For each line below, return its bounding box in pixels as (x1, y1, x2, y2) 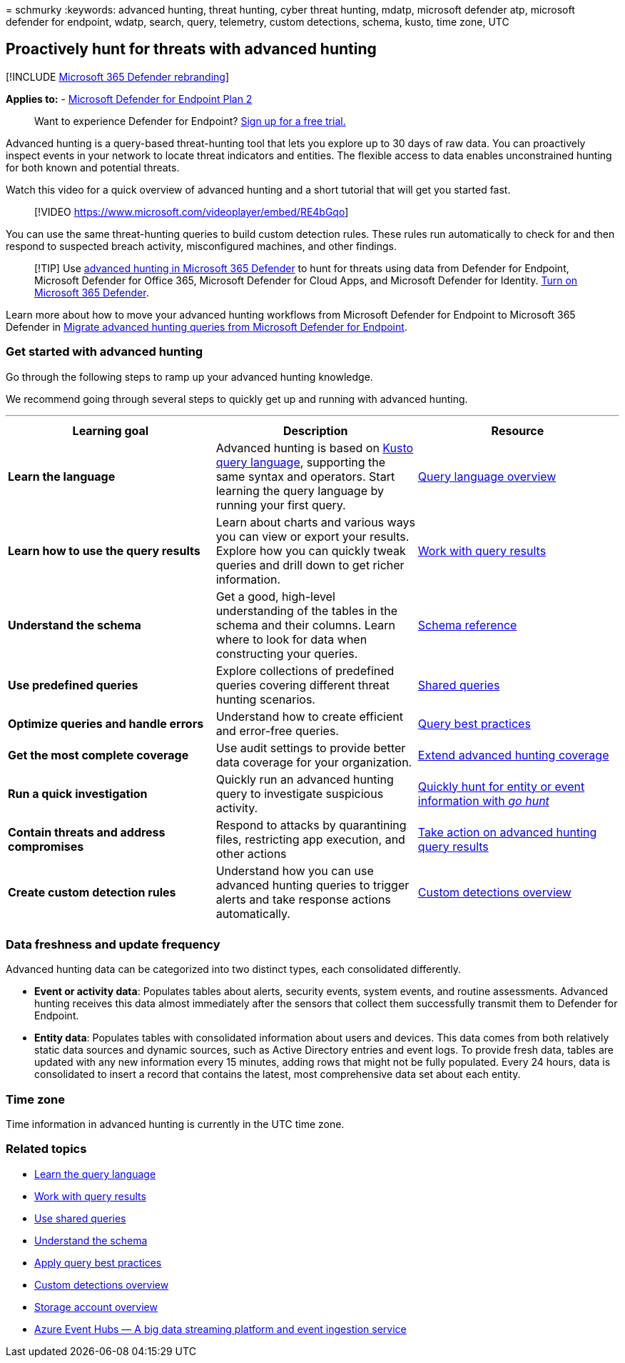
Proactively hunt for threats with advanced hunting (6, 40, 377, 59)
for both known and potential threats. (6, 161, 180, 174)
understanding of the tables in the (215, 603, 397, 618)
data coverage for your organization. (215, 754, 412, 769)
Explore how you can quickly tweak (215, 543, 406, 558)
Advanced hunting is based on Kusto (215, 440, 414, 455)
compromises (8, 839, 84, 854)
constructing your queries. (215, 646, 358, 661)
